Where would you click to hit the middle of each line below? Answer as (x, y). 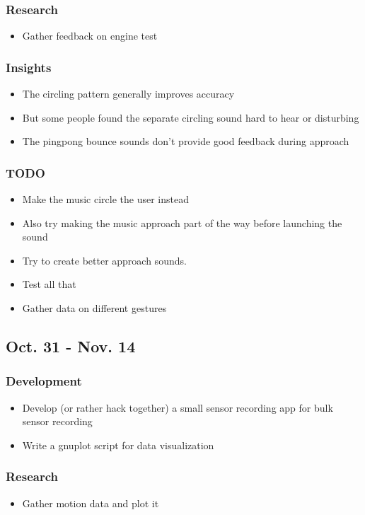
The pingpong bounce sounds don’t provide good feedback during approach (186, 141)
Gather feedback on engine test (90, 36)
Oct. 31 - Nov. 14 (71, 346)
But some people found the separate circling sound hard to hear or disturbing (191, 117)
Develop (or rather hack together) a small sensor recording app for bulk (178, 407)
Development (44, 381)
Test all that (49, 284)
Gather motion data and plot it (91, 503)
